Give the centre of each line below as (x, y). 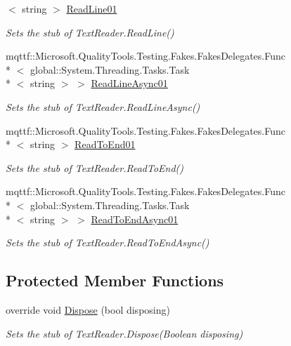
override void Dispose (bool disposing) (88, 309)
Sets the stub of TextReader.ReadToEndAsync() (108, 242)
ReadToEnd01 (105, 144)
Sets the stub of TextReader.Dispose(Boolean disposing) (124, 333)
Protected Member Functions (115, 280)
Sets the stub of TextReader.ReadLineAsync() (103, 106)
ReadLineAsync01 (129, 83)
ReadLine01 (92, 8)
